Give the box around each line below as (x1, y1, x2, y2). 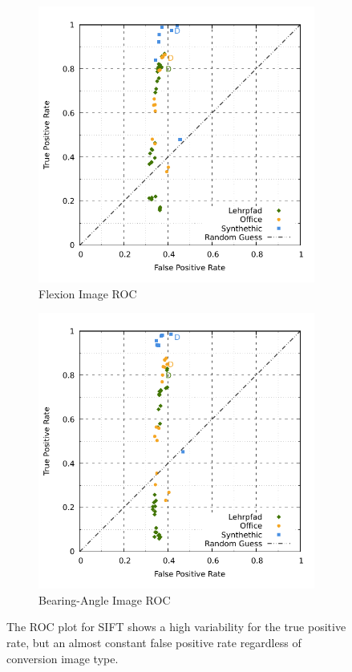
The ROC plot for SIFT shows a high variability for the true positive (6, 618, 346, 635)
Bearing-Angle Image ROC (38, 591, 171, 608)
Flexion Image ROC (38, 285, 137, 302)
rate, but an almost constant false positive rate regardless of (6, 634, 301, 650)
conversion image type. (6, 650, 119, 666)
